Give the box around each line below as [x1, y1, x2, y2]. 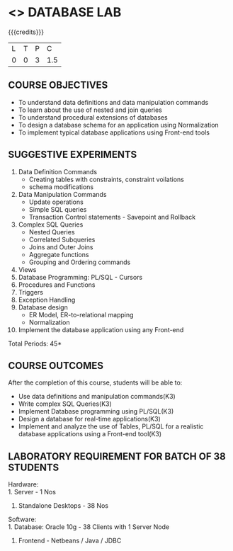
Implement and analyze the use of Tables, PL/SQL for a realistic [18, 422, 204, 431]
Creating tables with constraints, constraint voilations [28, 175, 185, 183]
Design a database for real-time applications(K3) [18, 415, 161, 424]
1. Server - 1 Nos [8, 488, 56, 496]
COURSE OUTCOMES [8, 359, 104, 372]
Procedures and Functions [18, 280, 96, 289]
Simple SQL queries [28, 205, 87, 213]
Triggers [18, 288, 43, 296]
